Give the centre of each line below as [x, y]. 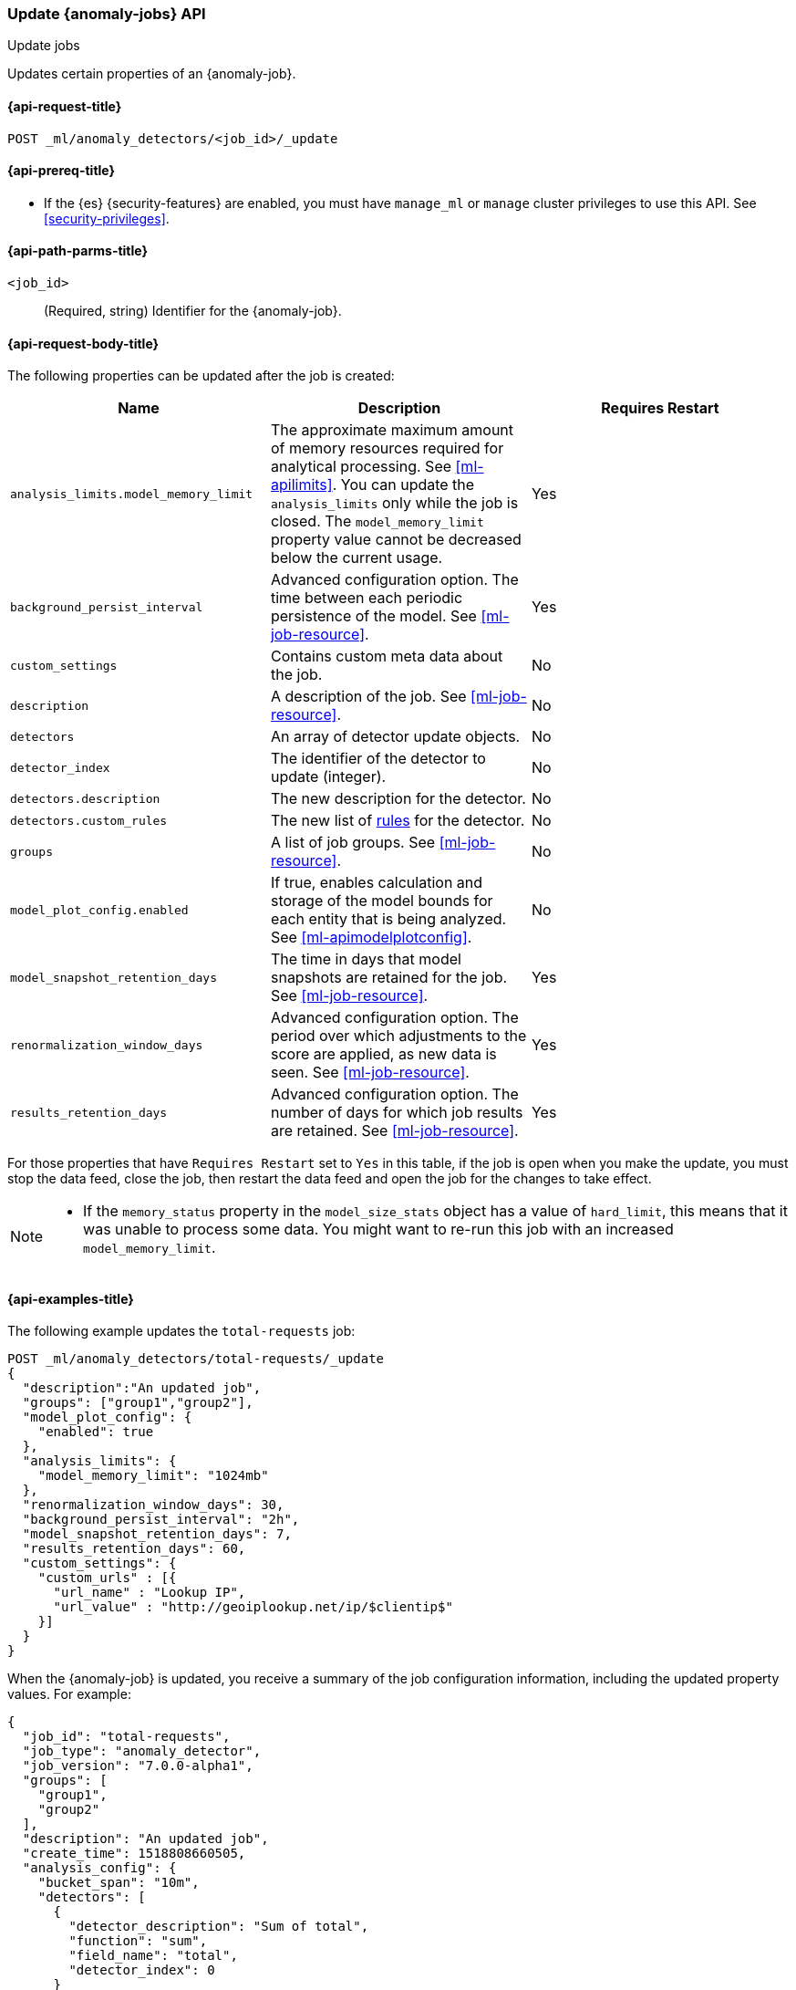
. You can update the [403, 485]
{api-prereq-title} [62, 171]
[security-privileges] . [107, 218]
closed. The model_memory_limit [377, 521]
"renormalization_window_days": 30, [153, 1505]
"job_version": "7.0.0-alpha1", [138, 1766]
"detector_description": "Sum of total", [219, 1927]
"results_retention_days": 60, [134, 1549]
